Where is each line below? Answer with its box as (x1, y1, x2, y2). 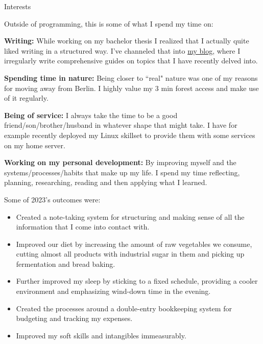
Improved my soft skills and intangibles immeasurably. (16, 330, 186, 340)
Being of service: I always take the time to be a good (4, 109, 178, 120)
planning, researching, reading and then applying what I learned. (4, 177, 207, 188)
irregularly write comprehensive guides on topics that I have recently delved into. (4, 55, 258, 66)
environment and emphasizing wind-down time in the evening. (16, 286, 211, 296)
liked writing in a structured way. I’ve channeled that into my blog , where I (4, 45, 241, 56)
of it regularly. (4, 93, 49, 103)
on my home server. (4, 140, 65, 150)
